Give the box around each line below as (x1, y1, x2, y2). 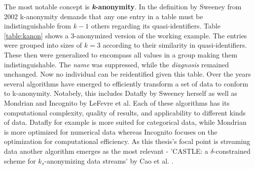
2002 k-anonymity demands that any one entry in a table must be (4, 11, 203, 21)
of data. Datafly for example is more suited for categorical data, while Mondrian (4, 117, 247, 127)
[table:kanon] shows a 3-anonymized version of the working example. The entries (4, 30, 247, 40)
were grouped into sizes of (4, 40, 82, 50)
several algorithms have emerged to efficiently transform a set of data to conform (4, 78, 249, 88)
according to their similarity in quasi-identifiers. (103, 40, 247, 50)
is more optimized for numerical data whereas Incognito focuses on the (4, 126, 218, 137)
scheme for (4, 155, 36, 166)
